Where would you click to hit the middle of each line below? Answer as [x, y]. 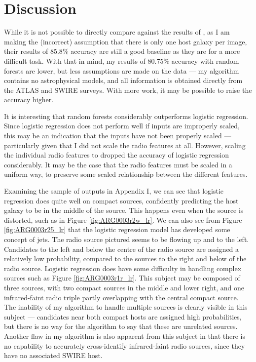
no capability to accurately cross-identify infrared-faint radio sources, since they [125, 345]
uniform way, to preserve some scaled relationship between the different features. [126, 174]
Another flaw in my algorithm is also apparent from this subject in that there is [125, 336]
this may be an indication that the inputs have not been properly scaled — [118, 136]
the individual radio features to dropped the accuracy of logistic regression [116, 155]
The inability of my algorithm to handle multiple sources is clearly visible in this [126, 307]
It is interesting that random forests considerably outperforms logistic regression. [126, 116]
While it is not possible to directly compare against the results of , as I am [117, 32]
